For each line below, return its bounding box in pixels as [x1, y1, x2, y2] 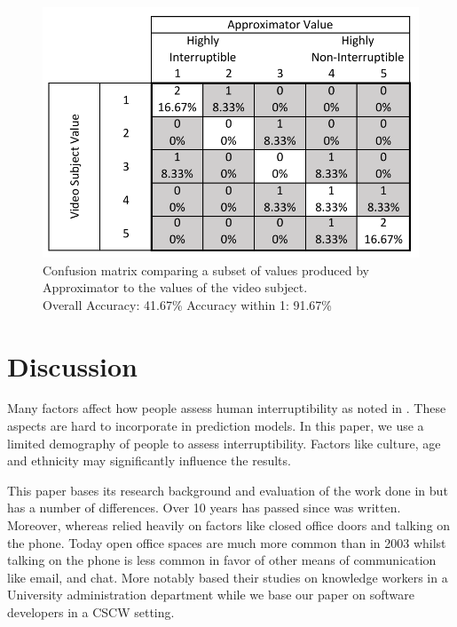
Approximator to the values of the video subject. [43, 278, 308, 297]
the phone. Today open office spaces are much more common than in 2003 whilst [7, 533, 446, 552]
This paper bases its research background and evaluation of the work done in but [7, 480, 448, 499]
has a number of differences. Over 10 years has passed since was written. [7, 498, 401, 517]
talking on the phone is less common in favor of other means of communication [7, 551, 437, 569]
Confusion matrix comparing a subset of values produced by [43, 260, 369, 279]
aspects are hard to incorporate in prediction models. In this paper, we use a [7, 417, 424, 435]
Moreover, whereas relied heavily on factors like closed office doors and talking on [7, 516, 451, 534]
